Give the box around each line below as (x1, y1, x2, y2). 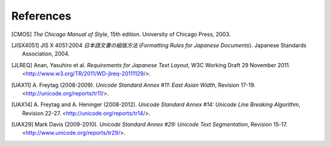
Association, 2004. (22, 50, 70, 57)
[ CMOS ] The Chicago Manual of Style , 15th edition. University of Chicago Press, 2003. (11, 31, 231, 38)
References (11, 9, 72, 23)
